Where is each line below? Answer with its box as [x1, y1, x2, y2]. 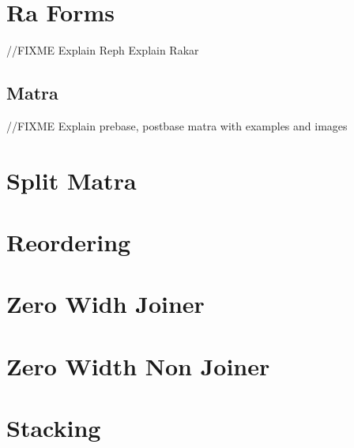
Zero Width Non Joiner [6, 349, 270, 382]
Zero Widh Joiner [6, 288, 205, 320]
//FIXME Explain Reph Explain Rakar [6, 42, 199, 58]
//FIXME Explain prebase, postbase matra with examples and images [6, 117, 348, 134]
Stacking [6, 412, 101, 444]
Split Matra [6, 164, 137, 196]
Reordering [6, 226, 131, 258]
